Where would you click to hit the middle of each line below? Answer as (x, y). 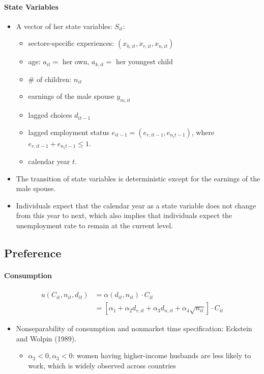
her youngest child (144, 61)
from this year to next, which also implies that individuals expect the (124, 215)
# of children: (50, 79)
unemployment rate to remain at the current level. (94, 225)
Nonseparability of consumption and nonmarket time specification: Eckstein (134, 328)
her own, (76, 61)
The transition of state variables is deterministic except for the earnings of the (138, 178)
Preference (33, 252)
